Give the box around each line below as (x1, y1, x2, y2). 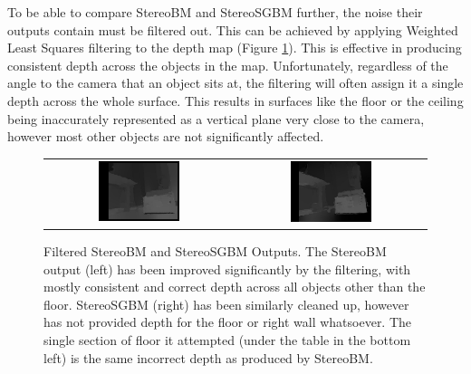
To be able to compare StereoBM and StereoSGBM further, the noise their (7, 3, 423, 21)
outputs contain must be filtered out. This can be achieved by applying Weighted (7, 20, 458, 39)
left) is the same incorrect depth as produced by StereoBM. (43, 348, 373, 367)
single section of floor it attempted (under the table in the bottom (43, 331, 411, 350)
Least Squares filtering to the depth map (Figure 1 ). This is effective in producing (7, 38, 462, 57)
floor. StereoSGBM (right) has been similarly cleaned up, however (43, 294, 409, 313)
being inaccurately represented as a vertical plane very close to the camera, (7, 109, 425, 128)
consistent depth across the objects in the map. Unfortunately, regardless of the (7, 55, 448, 74)
